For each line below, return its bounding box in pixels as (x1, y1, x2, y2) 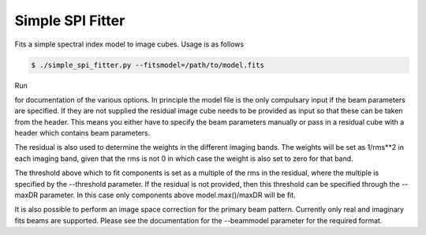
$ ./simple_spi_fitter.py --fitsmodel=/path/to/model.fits (31, 60, 264, 69)
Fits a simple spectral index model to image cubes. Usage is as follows (14, 39, 245, 49)
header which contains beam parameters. (14, 129, 151, 138)
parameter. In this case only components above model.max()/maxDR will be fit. (39, 190, 296, 200)
